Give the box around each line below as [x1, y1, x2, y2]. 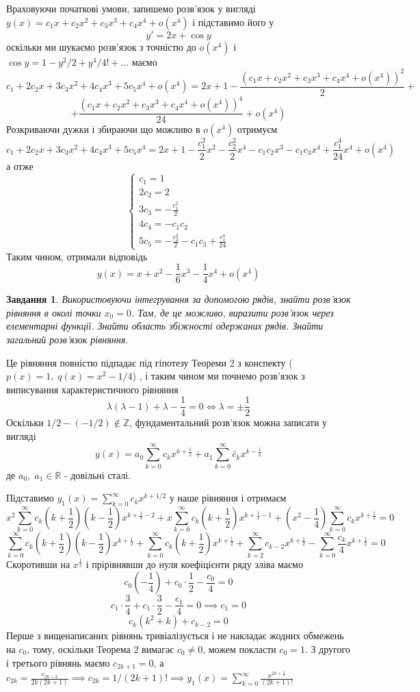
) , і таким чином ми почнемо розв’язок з [132, 369, 305, 383]
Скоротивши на [6, 556, 70, 571]
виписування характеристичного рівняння [6, 382, 179, 396]
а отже [6, 158, 34, 173]
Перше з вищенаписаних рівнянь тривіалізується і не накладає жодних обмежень [6, 628, 344, 643]
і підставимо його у [192, 14, 274, 29]
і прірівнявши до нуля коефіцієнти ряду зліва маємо [86, 556, 303, 571]
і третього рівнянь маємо [6, 655, 110, 669]
